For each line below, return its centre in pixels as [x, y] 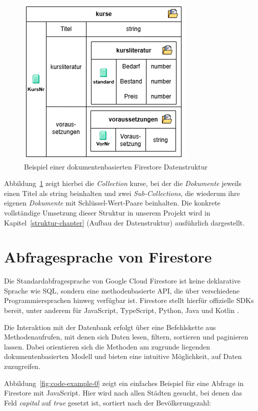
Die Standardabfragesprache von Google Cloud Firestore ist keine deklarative [122, 281]
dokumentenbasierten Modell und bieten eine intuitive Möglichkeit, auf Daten [123, 356]
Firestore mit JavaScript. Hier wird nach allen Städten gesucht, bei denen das [123, 393]
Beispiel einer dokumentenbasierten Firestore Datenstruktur [116, 166]
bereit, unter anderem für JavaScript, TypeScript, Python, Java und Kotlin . [121, 310]
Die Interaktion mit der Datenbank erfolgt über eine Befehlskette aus [110, 327]
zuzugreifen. [22, 366]
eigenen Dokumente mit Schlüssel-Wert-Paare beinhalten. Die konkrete [112, 203]
